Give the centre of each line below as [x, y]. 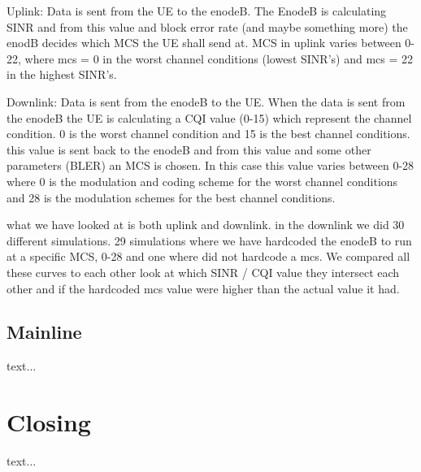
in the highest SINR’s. [62, 74]
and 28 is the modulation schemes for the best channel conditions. [171, 197]
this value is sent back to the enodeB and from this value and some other [189, 149]
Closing [49, 422]
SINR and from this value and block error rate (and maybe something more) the [207, 26]
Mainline [44, 332]
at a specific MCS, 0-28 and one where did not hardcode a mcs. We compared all [208, 256]
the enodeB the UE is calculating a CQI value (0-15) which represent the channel [209, 117]
